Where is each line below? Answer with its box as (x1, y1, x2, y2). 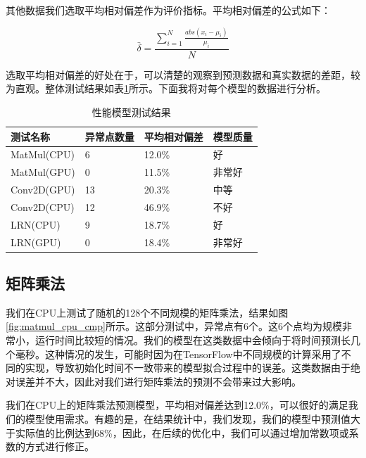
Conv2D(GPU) (11, 182, 75, 197)
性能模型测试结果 (91, 104, 171, 119)
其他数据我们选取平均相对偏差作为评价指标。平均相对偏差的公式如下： (6, 3, 331, 17)
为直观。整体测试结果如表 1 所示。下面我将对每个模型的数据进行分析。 (6, 81, 326, 96)
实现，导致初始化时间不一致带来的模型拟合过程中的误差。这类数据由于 (25, 360, 351, 375)
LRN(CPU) (11, 217, 61, 231)
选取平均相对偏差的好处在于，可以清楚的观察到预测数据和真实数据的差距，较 (6, 67, 360, 82)
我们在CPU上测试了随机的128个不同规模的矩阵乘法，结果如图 (6, 305, 289, 319)
